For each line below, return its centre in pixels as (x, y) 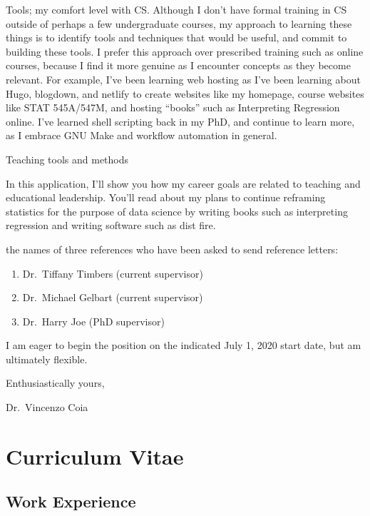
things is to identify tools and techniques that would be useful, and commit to (176, 37)
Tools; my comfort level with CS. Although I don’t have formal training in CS (176, 9)
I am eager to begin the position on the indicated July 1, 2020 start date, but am (184, 345)
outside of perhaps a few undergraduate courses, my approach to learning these (179, 23)
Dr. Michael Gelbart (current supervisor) (113, 297)
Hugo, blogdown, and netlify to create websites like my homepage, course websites (185, 93)
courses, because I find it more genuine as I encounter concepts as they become (178, 65)
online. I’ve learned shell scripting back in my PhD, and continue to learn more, (180, 121)
